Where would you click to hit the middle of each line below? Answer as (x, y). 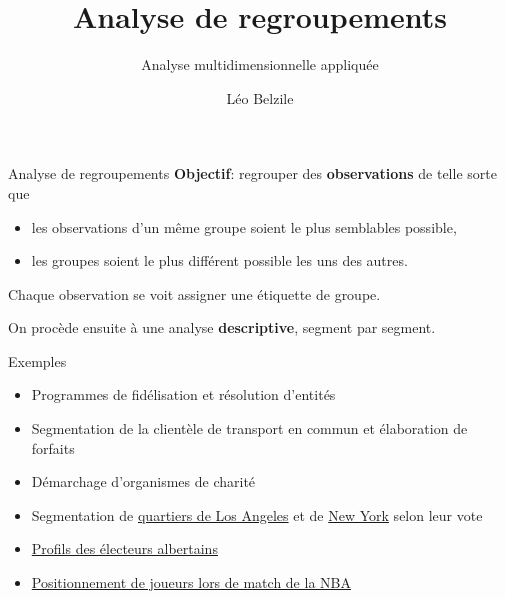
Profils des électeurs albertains (124, 548)
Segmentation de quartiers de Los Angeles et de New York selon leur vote (257, 514)
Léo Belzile (260, 97)
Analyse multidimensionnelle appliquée (260, 64)
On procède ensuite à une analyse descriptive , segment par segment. (222, 327)
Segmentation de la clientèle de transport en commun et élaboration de (249, 428)
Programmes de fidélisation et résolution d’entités (183, 394)
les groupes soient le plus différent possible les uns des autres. (219, 260)
